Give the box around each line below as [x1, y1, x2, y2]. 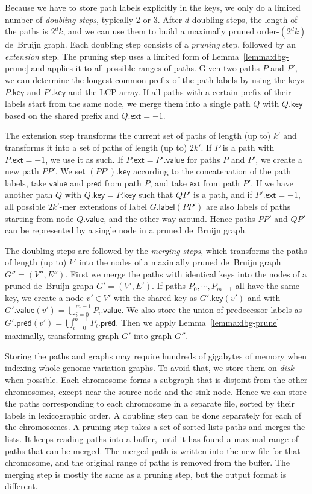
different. [5, 480, 38, 492]
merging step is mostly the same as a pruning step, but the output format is [5, 467, 287, 480]
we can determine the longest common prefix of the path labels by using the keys [5, 73, 304, 86]
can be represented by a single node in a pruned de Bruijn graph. [5, 224, 248, 236]
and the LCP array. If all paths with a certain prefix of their [68, 85, 292, 98]
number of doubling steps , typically [5, 13, 134, 25]
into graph [133, 329, 172, 342]
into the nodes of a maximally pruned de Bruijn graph [79, 256, 281, 268]
